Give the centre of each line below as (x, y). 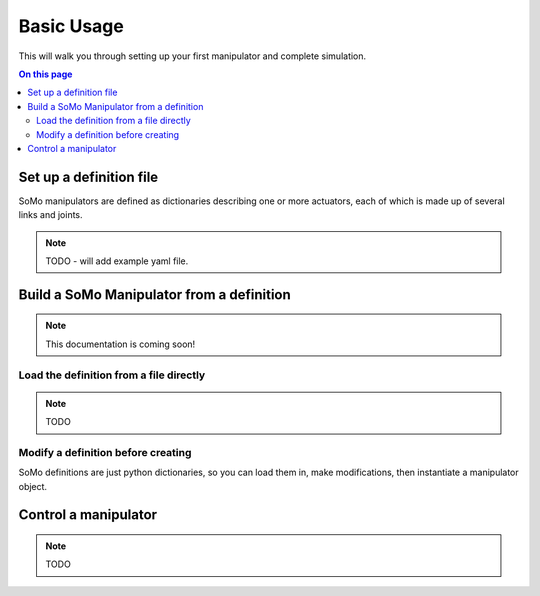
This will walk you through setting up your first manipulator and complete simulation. (192, 56)
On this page (45, 74)
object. (33, 486)
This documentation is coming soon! (120, 344)
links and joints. (51, 215)
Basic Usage (71, 26)
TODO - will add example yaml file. (117, 261)
